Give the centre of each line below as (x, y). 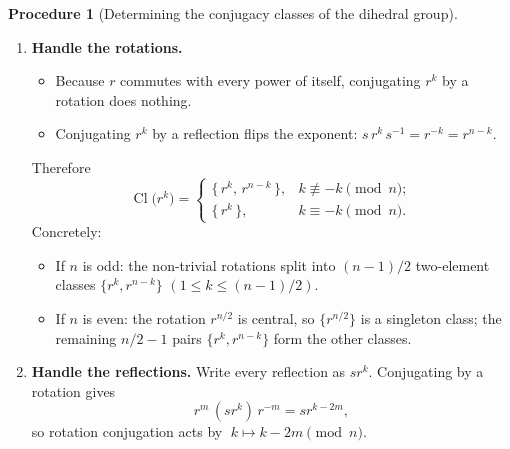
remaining (86, 337)
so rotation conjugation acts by (127, 431)
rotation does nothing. (123, 99)
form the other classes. (342, 337)
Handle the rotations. (107, 46)
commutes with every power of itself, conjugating (270, 80)
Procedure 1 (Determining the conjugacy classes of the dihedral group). (233, 13)
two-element (452, 264)
